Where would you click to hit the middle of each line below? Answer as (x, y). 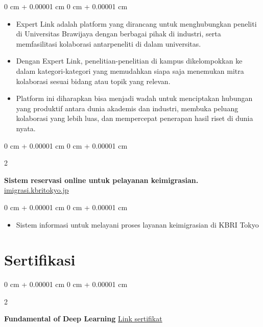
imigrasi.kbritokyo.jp (37, 190)
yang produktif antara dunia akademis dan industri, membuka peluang (127, 108)
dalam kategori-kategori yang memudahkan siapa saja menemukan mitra (130, 70)
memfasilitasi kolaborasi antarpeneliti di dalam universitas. (109, 43)
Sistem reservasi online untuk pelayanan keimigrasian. (101, 180)
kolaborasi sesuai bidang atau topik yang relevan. (93, 81)
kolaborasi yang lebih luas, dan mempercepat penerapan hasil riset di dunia (135, 118)
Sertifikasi (40, 260)
